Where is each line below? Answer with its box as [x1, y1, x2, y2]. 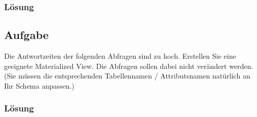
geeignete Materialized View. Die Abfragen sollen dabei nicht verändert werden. [4, 60, 253, 71]
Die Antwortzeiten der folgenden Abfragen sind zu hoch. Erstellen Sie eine [4, 51, 236, 61]
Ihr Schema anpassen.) [4, 80, 74, 91]
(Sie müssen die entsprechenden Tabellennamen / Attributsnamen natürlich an [4, 70, 250, 81]
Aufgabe [4, 27, 49, 43]
